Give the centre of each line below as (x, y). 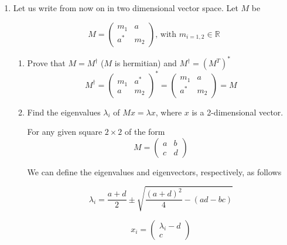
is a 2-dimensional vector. (238, 112)
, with (166, 34)
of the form (145, 132)
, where (169, 112)
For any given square (65, 132)
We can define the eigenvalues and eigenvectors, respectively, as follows (154, 171)
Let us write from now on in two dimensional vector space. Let (126, 8)
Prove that (46, 63)
